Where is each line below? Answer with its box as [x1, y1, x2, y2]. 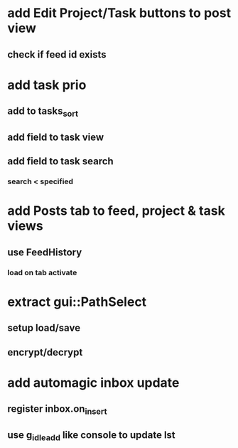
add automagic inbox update [7, 375, 180, 390]
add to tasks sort [7, 105, 79, 119]
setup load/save [7, 322, 80, 334]
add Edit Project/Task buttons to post [7, 5, 232, 21]
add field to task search [7, 155, 114, 168]
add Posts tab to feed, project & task [7, 203, 225, 219]
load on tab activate [7, 267, 77, 277]
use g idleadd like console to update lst [7, 429, 175, 442]
